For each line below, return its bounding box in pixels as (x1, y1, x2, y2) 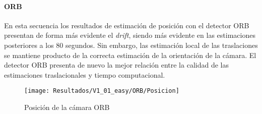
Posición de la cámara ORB (24, 102, 110, 112)
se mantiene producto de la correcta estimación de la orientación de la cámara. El (4, 49, 256, 60)
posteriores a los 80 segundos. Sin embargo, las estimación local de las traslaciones (4, 39, 258, 50)
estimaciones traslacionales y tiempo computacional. (4, 69, 165, 80)
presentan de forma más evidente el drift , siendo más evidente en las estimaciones (4, 30, 255, 40)
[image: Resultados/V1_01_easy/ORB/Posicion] (24, 87, 179, 95)
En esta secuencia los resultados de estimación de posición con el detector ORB (4, 20, 249, 30)
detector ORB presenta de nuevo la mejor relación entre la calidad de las (4, 60, 229, 70)
